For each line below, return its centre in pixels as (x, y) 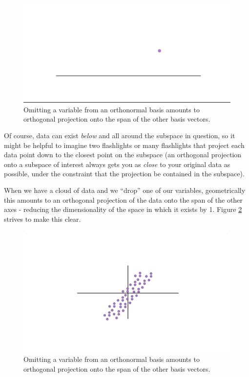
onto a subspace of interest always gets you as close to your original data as (117, 164)
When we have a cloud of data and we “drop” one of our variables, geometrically (125, 190)
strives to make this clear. (42, 219)
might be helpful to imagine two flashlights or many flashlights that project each (124, 145)
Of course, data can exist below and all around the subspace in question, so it (120, 136)
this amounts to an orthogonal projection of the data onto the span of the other (123, 199)
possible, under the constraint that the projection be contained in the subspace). (124, 174)
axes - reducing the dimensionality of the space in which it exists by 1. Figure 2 (123, 209)
